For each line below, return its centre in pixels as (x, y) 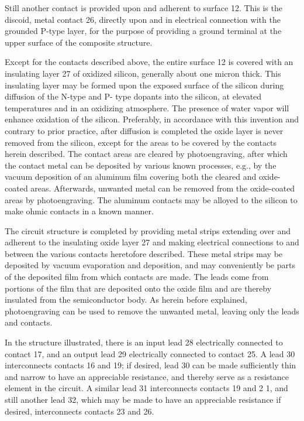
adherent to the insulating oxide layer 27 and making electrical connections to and (152, 242)
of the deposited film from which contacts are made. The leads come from (137, 277)
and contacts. (29, 322)
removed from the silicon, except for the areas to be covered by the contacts (141, 142)
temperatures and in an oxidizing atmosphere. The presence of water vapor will (147, 107)
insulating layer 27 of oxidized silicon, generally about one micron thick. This (143, 73)
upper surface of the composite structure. (79, 42)
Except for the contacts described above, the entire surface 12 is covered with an (149, 62)
